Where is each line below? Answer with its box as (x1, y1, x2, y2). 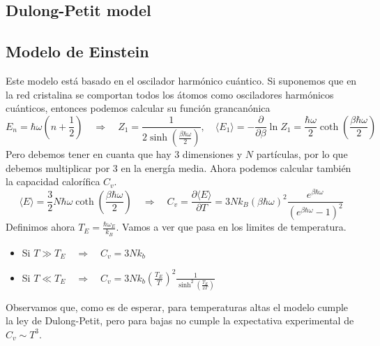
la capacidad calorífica (6, 174, 100, 189)
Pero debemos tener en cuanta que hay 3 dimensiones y (6, 147, 243, 161)
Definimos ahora (6, 219, 75, 234)
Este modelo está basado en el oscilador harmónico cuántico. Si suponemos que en (6, 73, 357, 87)
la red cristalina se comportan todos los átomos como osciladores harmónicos (6, 87, 334, 101)
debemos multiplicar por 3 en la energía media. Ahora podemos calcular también (6, 160, 351, 175)
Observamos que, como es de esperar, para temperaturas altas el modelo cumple (6, 299, 349, 314)
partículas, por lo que (256, 147, 348, 161)
